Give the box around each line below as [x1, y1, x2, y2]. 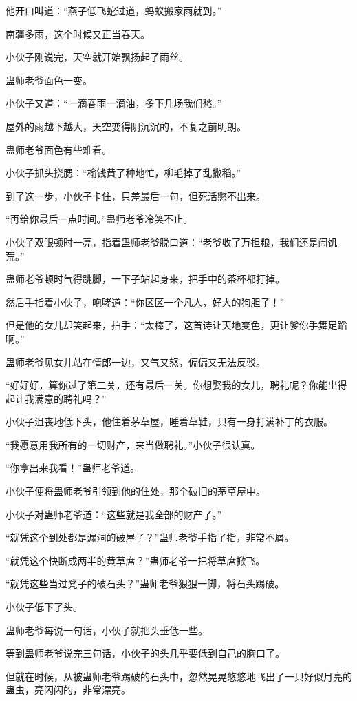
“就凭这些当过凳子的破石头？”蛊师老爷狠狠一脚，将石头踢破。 [6, 576, 285, 591]
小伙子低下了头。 [6, 600, 83, 614]
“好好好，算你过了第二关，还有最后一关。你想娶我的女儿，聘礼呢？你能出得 [6, 378, 347, 392]
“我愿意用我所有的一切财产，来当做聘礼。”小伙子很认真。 [6, 437, 261, 451]
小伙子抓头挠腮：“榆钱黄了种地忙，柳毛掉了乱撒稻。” [6, 165, 241, 180]
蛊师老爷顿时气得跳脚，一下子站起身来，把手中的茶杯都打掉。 [6, 272, 285, 286]
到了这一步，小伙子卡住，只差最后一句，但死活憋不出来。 [6, 188, 266, 203]
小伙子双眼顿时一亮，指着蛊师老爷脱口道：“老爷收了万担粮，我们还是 [6, 234, 318, 249]
